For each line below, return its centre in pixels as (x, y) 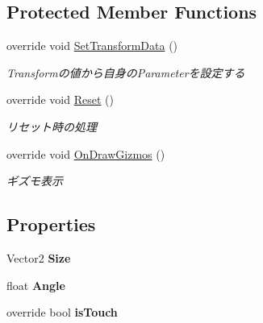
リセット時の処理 (52, 126)
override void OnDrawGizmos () (86, 153)
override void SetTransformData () (92, 46)
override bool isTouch (62, 312)
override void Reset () (60, 99)
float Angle (36, 285)
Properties (51, 224)
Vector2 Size (39, 257)
